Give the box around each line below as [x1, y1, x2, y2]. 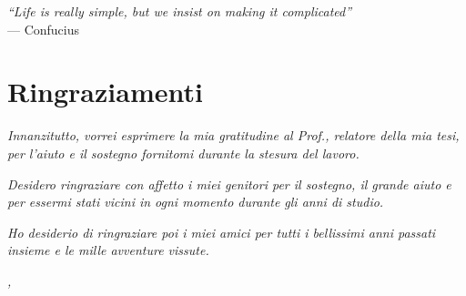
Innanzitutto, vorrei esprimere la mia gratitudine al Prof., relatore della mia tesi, [7, 126, 460, 145]
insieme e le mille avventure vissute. [7, 240, 209, 260]
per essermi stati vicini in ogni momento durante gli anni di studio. [7, 192, 384, 211]
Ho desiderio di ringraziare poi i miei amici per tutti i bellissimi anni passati [7, 222, 436, 241]
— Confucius [7, 19, 80, 38]
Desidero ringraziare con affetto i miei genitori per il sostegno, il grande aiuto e [7, 174, 451, 193]
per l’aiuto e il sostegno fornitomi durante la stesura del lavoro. [7, 143, 360, 162]
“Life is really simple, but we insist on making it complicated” [7, 2, 352, 20]
